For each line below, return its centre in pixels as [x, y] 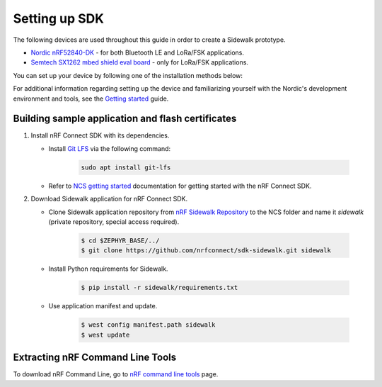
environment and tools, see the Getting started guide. [91, 99]
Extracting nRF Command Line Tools [95, 358]
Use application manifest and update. [103, 306]
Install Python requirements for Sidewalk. [108, 269]
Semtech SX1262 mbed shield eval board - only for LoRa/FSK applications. [140, 62]
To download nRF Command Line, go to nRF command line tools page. [116, 374]
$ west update [105, 335]
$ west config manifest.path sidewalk [148, 325]
